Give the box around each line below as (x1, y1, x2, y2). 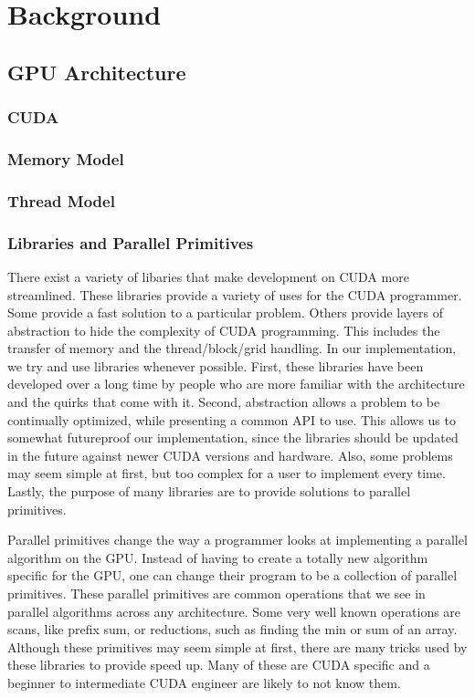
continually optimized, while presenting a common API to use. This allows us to (7, 410, 456, 429)
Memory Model (7, 147, 124, 170)
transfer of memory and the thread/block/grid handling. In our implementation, (7, 339, 457, 358)
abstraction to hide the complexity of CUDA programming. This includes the (7, 320, 440, 339)
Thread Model (7, 189, 115, 212)
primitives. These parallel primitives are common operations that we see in (7, 584, 426, 602)
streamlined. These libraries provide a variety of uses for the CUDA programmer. (7, 285, 462, 304)
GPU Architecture (7, 57, 186, 86)
